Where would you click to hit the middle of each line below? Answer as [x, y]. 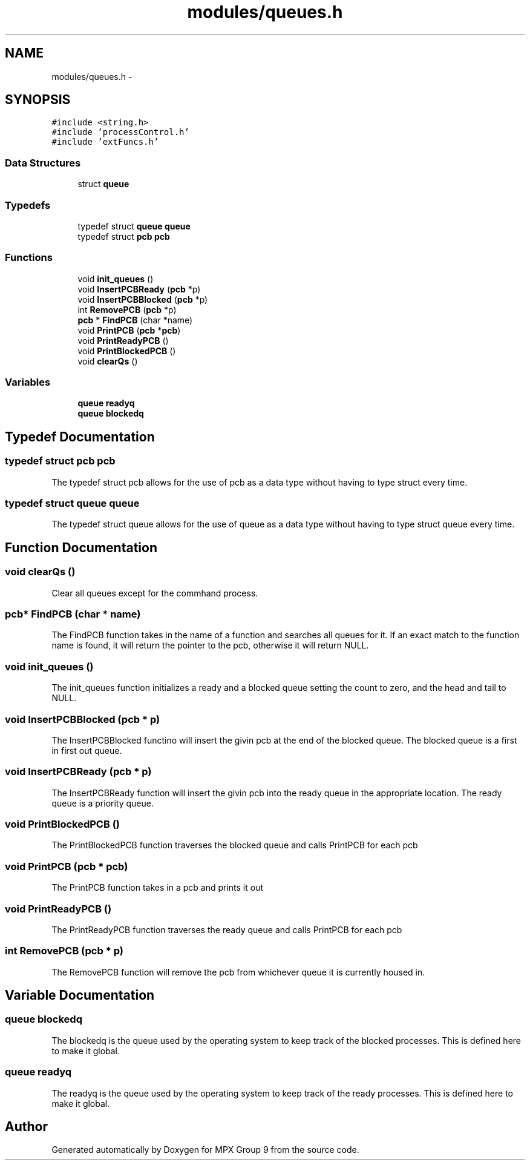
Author [26, 1127]
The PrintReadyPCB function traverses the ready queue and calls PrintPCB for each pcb [227, 929]
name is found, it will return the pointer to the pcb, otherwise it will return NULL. [210, 645]
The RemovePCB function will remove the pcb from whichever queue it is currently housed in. [238, 972]
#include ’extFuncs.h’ [105, 142]
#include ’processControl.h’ [120, 132]
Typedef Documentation [80, 437]
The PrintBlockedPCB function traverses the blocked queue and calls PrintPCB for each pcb [235, 845]
